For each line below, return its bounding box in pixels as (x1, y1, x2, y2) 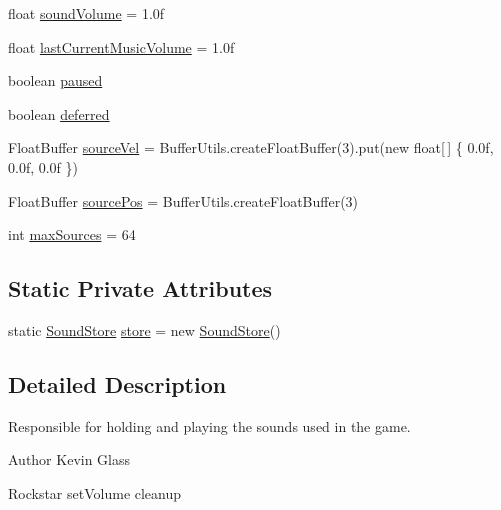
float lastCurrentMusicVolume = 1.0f (8, 36, 235, 57)
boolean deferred (8, 103, 110, 124)
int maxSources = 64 (8, 224, 136, 245)
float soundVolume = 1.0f (8, 3, 165, 23)
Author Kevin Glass (8, 449, 131, 470)
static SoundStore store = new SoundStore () (8, 319, 281, 340)
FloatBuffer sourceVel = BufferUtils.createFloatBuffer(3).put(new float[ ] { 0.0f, (8, 137, 494, 158)
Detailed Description (8, 368, 227, 399)
